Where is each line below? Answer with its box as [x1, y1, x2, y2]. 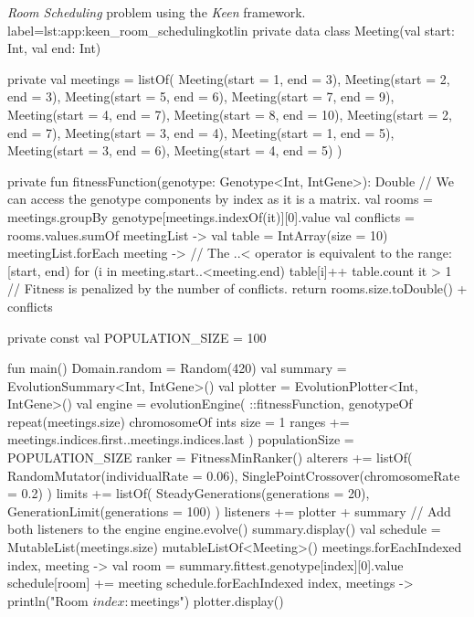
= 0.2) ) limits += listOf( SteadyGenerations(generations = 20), [7, 484, 370, 503]
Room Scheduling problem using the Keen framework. [7, 3, 306, 21]
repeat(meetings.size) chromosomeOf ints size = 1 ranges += [7, 411, 350, 431]
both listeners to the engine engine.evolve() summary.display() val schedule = [7, 519, 441, 538]
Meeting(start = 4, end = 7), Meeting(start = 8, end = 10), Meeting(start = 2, [7, 104, 452, 123]
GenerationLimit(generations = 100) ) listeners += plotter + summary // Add [7, 501, 451, 520]
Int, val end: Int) [7, 38, 101, 58]
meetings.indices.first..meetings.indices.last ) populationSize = [7, 430, 354, 449]
